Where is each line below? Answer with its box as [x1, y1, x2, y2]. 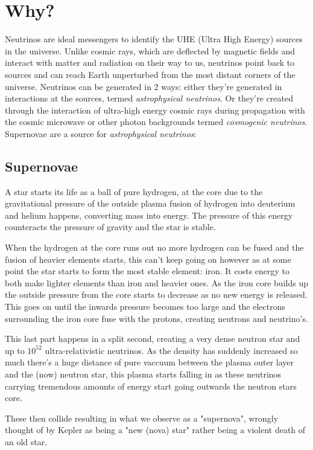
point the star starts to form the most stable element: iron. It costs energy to [5, 265, 290, 277]
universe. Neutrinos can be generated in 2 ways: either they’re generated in [5, 80, 282, 92]
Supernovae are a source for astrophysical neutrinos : [5, 127, 197, 140]
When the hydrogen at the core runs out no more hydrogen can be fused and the [5, 241, 304, 254]
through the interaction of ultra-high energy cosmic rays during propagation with [5, 103, 305, 116]
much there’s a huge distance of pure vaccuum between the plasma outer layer [5, 356, 294, 368]
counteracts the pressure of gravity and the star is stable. [5, 220, 216, 233]
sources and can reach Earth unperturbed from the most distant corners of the [5, 68, 296, 80]
